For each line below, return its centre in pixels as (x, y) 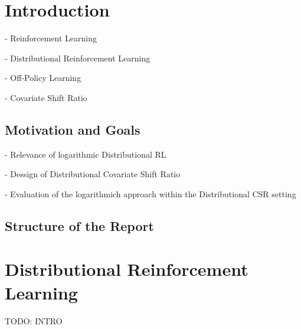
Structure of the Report (79, 225)
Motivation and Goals (73, 129)
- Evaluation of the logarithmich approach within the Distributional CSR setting (150, 193)
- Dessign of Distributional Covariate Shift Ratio (93, 174)
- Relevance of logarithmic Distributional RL (86, 154)
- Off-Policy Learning (43, 78)
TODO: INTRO (34, 320)
